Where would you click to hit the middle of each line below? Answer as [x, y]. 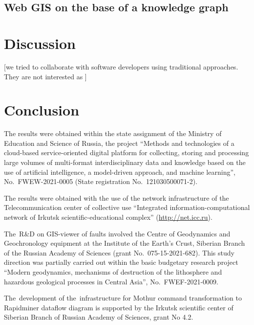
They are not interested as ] [45, 76]
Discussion [40, 43]
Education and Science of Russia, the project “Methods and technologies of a [119, 143]
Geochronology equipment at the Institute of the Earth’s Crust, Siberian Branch [125, 243]
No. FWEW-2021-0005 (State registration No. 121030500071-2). [101, 181]
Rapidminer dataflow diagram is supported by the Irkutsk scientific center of [119, 307]
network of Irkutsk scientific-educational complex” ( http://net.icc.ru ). [108, 217]
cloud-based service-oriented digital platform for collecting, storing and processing [127, 152]
